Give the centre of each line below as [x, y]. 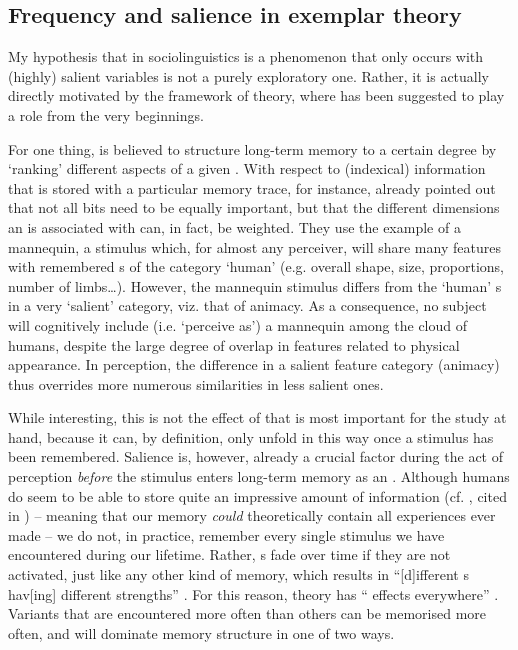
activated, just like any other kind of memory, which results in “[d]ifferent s [238, 574]
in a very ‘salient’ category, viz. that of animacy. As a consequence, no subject [247, 305]
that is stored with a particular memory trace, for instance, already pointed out [252, 187]
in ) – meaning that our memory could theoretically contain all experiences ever [252, 515]
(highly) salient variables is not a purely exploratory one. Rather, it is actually [249, 75]
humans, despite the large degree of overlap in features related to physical [234, 344]
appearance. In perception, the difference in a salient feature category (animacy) [254, 364]
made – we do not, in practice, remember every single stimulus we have [226, 534]
